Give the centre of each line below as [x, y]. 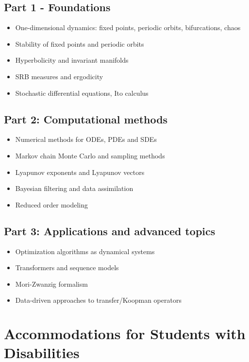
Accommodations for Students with [125, 334]
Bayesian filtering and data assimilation [74, 188]
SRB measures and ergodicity [59, 76]
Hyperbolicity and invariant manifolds [72, 60]
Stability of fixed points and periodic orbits [80, 43]
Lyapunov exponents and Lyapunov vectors [80, 172]
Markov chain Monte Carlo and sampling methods [90, 155]
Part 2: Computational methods [86, 119]
